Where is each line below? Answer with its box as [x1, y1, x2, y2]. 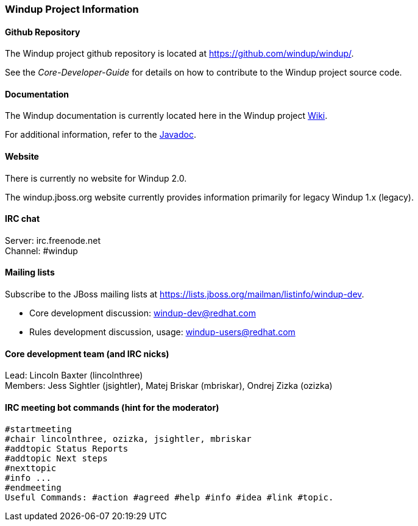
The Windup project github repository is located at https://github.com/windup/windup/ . [5, 48, 354, 59]
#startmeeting [5, 424, 72, 434]
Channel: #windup [5, 245, 78, 256]
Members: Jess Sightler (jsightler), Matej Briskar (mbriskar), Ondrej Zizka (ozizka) [5, 380, 333, 391]
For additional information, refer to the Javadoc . [5, 129, 196, 140]
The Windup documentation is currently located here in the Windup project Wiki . [5, 110, 328, 121]
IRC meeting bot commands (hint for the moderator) [5, 402, 219, 413]
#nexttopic [5, 463, 57, 473]
